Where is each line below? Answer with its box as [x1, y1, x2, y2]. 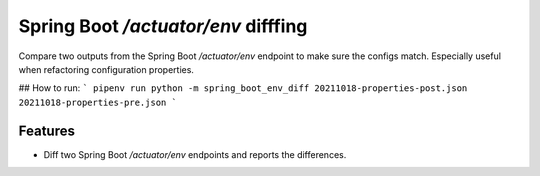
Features [18, 122, 75, 139]
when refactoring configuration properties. [18, 63, 195, 75]
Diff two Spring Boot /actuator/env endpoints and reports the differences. [43, 148, 347, 160]
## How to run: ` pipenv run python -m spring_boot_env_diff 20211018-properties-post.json [18, 82, 468, 94]
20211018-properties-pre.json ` [18, 96, 177, 108]
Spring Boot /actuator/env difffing [18, 15, 308, 37]
